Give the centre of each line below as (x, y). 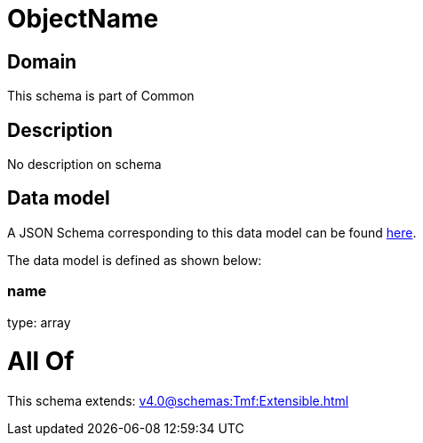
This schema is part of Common (101, 96)
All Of (41, 362)
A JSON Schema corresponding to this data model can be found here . (212, 232)
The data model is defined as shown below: (135, 260)
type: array (39, 322)
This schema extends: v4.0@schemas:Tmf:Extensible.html (178, 401)
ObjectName (83, 19)
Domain (42, 61)
